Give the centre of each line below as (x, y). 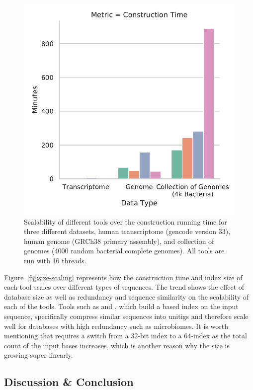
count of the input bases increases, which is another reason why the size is (117, 345)
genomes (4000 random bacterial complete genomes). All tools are (124, 251)
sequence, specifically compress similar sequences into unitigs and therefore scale (126, 316)
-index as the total (219, 336)
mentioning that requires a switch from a (66, 336)
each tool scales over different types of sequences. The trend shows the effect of (124, 287)
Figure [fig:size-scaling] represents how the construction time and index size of (123, 277)
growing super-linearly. (39, 355)
